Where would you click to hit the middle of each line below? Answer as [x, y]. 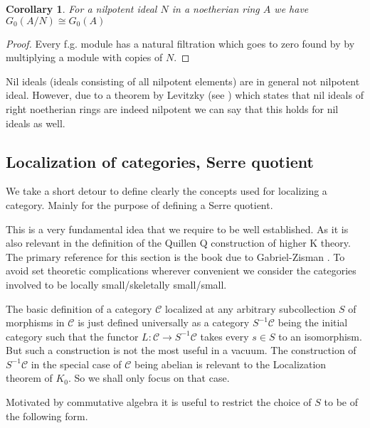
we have [291, 9]
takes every [224, 336]
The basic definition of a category [79, 308]
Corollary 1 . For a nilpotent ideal [81, 9]
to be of [341, 402]
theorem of [29, 378]
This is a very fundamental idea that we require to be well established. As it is [177, 229]
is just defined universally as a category [164, 322]
